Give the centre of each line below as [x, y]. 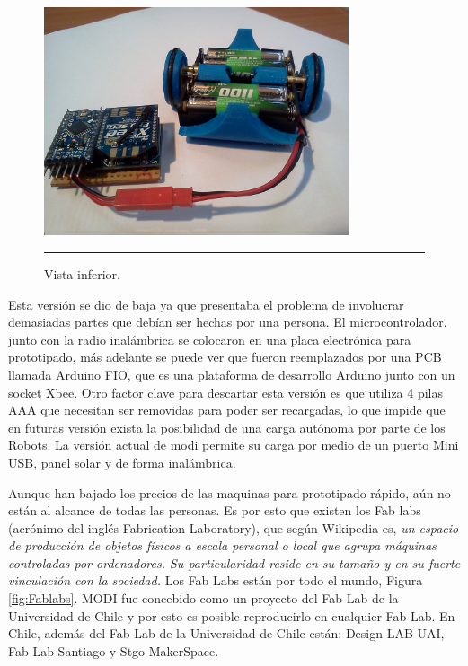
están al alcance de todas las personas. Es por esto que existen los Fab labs [215, 510]
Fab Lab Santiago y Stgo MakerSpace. [114, 650]
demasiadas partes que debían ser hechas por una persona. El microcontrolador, [228, 322]
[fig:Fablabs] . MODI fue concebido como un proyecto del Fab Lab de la [203, 598]
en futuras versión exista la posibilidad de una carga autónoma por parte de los [227, 427]
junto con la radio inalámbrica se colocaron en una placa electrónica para [210, 339]
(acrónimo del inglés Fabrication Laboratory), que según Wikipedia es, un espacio [234, 527]
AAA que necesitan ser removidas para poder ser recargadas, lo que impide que [227, 410]
